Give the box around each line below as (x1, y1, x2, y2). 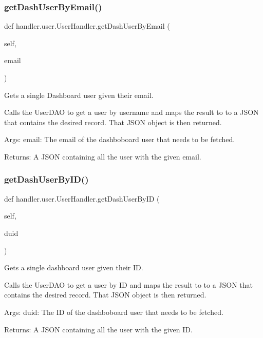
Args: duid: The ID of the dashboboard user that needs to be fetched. (4, 306, 223, 317)
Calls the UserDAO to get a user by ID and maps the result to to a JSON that (4, 279, 253, 290)
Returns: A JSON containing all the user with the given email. (4, 151, 201, 162)
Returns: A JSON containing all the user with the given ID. (4, 324, 193, 334)
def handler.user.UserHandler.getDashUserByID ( (4, 193, 160, 204)
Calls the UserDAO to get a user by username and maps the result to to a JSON (4, 107, 259, 117)
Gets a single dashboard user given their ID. (4, 262, 143, 273)
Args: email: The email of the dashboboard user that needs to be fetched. (4, 134, 235, 145)
